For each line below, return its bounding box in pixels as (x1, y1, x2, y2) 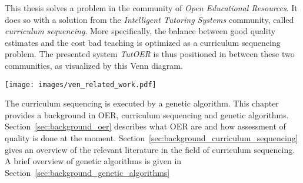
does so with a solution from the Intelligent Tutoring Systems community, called (5, 13, 294, 25)
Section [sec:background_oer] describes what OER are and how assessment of (5, 120, 286, 132)
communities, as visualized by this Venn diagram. (5, 59, 183, 71)
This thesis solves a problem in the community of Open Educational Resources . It (5, 2, 298, 14)
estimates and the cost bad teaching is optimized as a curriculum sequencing (5, 36, 281, 48)
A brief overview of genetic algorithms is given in (5, 155, 182, 167)
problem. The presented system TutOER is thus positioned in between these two (5, 48, 295, 60)
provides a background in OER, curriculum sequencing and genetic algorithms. (5, 108, 289, 121)
